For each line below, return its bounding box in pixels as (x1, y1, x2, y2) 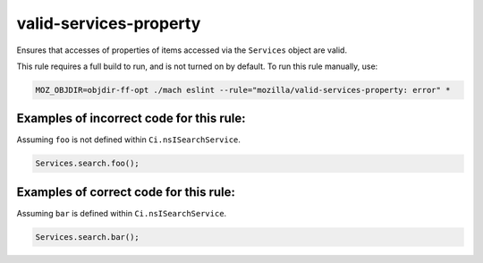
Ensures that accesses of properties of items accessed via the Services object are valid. (16, 45, 348, 55)
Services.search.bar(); (35, 232, 140, 242)
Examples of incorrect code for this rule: (16, 111, 246, 126)
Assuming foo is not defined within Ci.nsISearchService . (16, 134, 241, 145)
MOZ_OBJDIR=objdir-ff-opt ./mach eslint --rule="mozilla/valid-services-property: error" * (35, 85, 451, 95)
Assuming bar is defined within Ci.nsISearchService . (16, 208, 227, 218)
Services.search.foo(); (35, 158, 140, 169)
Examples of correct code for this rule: (16, 184, 236, 199)
